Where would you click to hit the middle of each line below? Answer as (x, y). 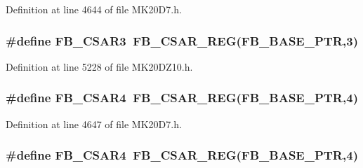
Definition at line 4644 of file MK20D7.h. (94, 9)
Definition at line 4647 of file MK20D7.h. (94, 124)
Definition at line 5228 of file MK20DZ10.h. (99, 66)
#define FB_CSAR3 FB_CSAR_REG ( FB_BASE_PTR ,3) (182, 40)
